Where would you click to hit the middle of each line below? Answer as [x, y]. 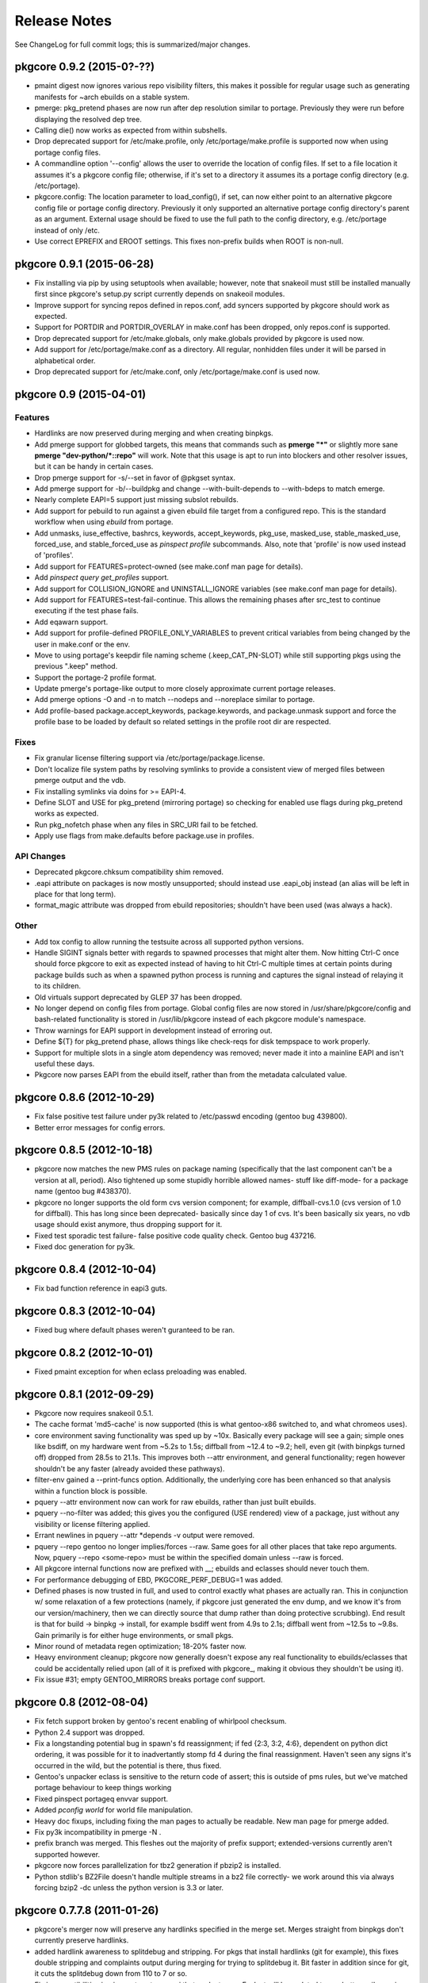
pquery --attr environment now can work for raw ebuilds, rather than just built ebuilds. [175, 1502]
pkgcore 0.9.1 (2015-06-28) [84, 264]
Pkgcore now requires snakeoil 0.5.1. [94, 1413]
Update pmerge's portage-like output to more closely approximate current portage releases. [185, 688]
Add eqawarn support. [71, 622]
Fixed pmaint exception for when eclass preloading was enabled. [141, 1371]
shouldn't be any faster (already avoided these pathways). [130, 1468]
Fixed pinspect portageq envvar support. [101, 1799]
